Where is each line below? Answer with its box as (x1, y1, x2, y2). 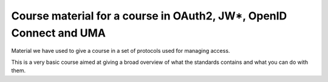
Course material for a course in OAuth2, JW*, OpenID (11, 9, 287, 22)
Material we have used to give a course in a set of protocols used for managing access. (11, 47, 230, 55)
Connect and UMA (11, 26, 106, 39)
